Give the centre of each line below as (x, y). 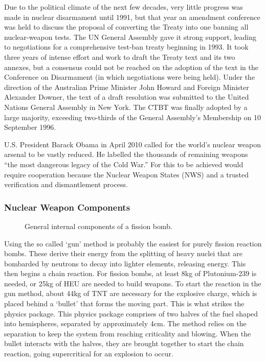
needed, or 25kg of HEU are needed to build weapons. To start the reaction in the (133, 283)
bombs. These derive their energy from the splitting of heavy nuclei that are (123, 253)
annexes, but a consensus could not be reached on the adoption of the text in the (131, 67)
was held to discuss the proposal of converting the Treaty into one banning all (126, 27)
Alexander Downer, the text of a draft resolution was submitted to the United (127, 97)
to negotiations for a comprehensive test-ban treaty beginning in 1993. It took (126, 47)
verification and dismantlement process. (66, 184)
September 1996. (30, 127)
